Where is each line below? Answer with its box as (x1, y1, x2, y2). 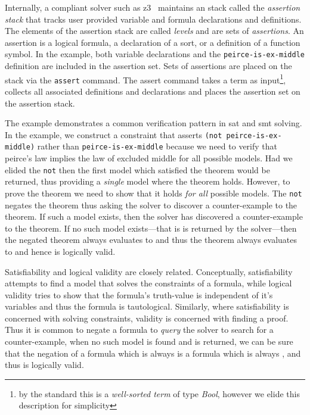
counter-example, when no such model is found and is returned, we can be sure (5, 335, 293, 348)
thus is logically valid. (5, 358, 84, 371)
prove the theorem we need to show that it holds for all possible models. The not (5, 186, 302, 199)
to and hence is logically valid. (5, 245, 116, 257)
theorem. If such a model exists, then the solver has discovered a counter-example (5, 210, 303, 223)
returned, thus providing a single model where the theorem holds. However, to (5, 175, 290, 188)
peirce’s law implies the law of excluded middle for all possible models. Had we (5, 152, 293, 164)
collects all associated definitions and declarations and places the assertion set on (5, 85, 300, 97)
